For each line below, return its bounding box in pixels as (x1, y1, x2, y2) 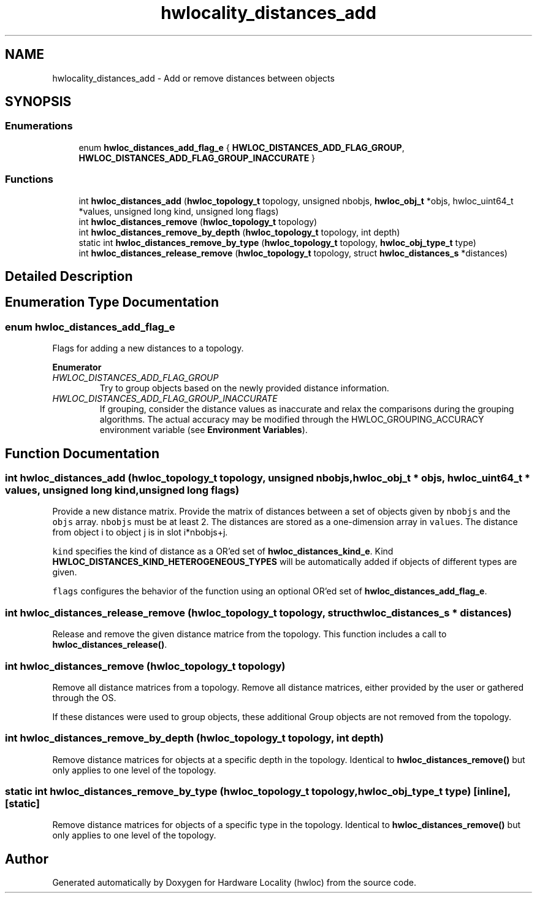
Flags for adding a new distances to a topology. (52, 343, 244, 354)
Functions (5, 173, 53, 186)
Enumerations (5, 120, 73, 132)
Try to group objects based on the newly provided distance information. (99, 383, 389, 394)
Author (5, 851, 48, 867)
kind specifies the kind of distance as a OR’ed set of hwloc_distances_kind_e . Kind (52, 546, 394, 557)
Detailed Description (5, 268, 133, 284)
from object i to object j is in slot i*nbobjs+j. (52, 527, 228, 538)
